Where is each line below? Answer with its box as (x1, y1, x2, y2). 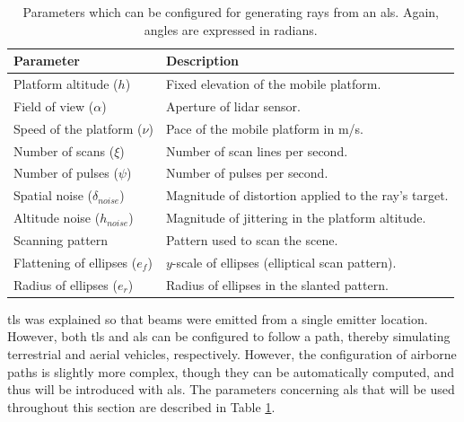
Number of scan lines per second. (165, 141, 348, 160)
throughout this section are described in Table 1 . (7, 397, 276, 416)
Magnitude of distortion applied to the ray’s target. (165, 186, 449, 205)
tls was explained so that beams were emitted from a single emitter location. (7, 309, 428, 328)
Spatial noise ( (13, 186, 92, 205)
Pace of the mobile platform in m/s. (165, 119, 363, 137)
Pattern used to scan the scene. (165, 230, 338, 249)
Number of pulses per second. (165, 163, 328, 182)
